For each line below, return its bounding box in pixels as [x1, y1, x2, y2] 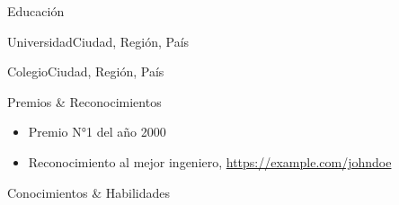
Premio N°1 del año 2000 [28, 122, 166, 141]
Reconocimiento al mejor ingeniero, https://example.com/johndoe [28, 152, 392, 171]
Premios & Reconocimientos [7, 92, 162, 111]
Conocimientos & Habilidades [7, 183, 170, 201]
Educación [7, 2, 65, 20]
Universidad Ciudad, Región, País [7, 31, 190, 50]
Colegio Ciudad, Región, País [7, 62, 164, 81]
